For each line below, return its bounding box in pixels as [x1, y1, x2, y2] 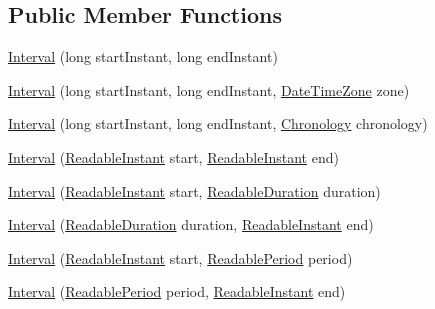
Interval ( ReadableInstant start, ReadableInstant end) [8, 146, 339, 167]
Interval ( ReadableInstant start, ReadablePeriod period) [8, 247, 353, 268]
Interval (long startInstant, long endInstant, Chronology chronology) [8, 113, 428, 134]
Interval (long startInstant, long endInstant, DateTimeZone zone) [8, 79, 410, 100]
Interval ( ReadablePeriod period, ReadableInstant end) [8, 281, 346, 302]
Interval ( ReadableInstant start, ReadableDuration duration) [8, 180, 381, 201]
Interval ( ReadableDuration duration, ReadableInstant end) [8, 214, 374, 235]
